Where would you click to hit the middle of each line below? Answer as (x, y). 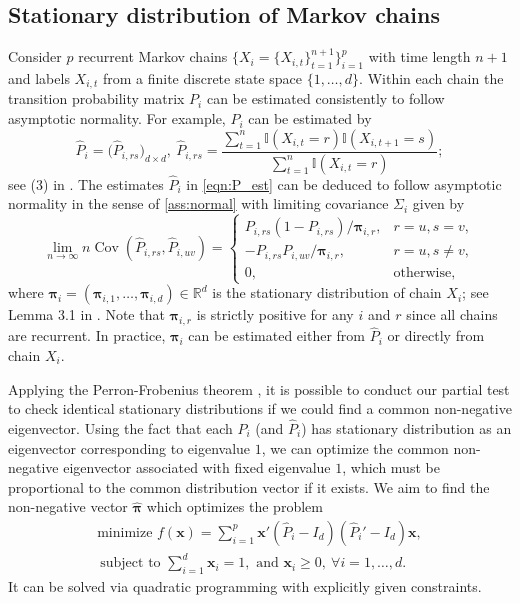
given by (438, 203)
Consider (35, 56)
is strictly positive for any (275, 314)
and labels (39, 78)
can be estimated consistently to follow (325, 98)
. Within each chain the (431, 78)
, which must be (391, 467)
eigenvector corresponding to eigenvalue (129, 447)
